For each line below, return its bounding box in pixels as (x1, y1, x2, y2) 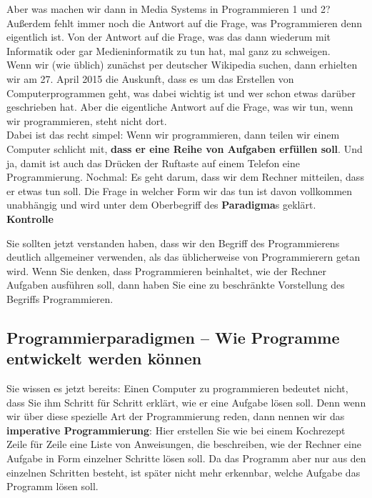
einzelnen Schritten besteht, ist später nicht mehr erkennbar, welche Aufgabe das (6, 464, 361, 479)
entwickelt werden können (6, 347, 202, 369)
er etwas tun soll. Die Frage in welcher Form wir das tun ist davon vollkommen (6, 183, 353, 198)
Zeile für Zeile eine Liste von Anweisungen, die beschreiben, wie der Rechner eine (6, 437, 361, 452)
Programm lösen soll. (6, 479, 99, 494)
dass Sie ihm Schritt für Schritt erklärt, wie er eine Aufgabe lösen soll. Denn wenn (6, 394, 366, 409)
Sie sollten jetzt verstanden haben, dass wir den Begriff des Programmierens (6, 235, 340, 250)
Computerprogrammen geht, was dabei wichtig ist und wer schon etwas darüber (6, 85, 356, 100)
